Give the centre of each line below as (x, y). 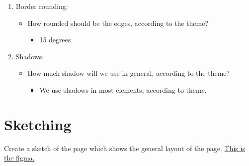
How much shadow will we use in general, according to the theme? (129, 73)
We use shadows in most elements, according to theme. (123, 89)
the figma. (19, 158)
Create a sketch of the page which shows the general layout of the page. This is (124, 148)
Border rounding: (42, 6)
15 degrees (55, 40)
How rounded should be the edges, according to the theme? (118, 23)
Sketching (38, 124)
